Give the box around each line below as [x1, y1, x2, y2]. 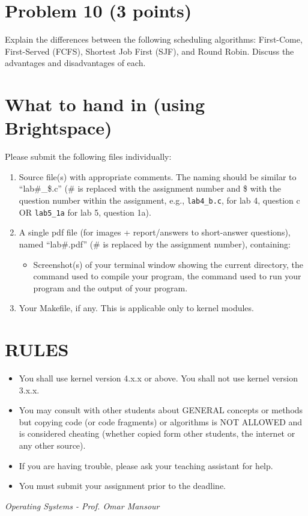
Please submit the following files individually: [5, 150, 172, 163]
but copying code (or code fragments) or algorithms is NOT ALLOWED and [19, 415, 303, 428]
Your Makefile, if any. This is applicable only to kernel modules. [19, 302, 254, 314]
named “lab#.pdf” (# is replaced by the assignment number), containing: [19, 237, 291, 250]
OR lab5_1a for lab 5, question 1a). [19, 205, 151, 218]
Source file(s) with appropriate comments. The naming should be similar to [19, 170, 297, 183]
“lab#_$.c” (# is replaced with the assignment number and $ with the [19, 182, 282, 195]
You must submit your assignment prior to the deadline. [19, 479, 226, 492]
